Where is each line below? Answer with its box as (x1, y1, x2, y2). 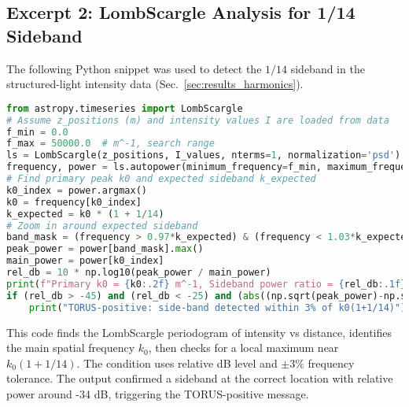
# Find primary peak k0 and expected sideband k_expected (6, 173, 316, 185)
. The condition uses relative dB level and (76, 354, 278, 371)
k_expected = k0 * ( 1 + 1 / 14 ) (6, 208, 164, 220)
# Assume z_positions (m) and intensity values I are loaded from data (6, 114, 389, 126)
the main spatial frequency (6, 339, 135, 356)
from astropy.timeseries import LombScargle (6, 102, 243, 114)
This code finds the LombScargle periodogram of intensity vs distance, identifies (6, 324, 392, 340)
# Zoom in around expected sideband (6, 220, 198, 231)
